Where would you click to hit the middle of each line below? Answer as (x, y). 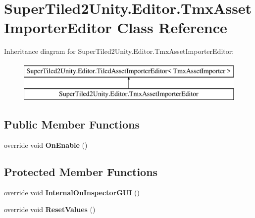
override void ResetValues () (50, 209)
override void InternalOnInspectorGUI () (72, 193)
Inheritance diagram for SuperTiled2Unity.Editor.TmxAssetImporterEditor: (119, 51)
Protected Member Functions (81, 172)
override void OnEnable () (46, 145)
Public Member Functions (72, 124)
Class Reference (172, 27)
